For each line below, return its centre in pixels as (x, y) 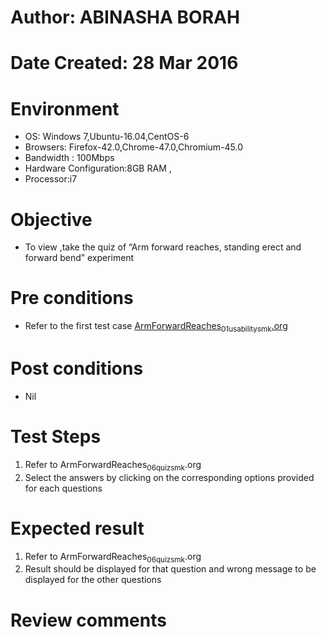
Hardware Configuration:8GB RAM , (98, 168)
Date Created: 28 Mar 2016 (124, 63)
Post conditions (77, 368)
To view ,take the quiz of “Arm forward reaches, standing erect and (163, 247)
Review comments (88, 620)
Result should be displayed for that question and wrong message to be (170, 569)
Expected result (77, 528)
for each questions (63, 488)
